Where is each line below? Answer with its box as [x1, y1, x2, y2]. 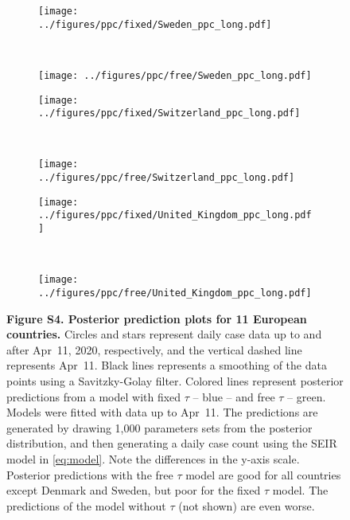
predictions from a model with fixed [6, 388, 181, 405]
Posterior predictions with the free [6, 466, 173, 483]
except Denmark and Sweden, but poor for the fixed [6, 482, 261, 498]
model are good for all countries [185, 466, 341, 483]
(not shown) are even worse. [178, 497, 315, 514]
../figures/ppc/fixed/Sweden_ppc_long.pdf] [38, 18, 272, 30]
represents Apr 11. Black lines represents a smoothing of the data [6, 357, 327, 373]
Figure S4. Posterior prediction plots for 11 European [6, 310, 307, 326]
